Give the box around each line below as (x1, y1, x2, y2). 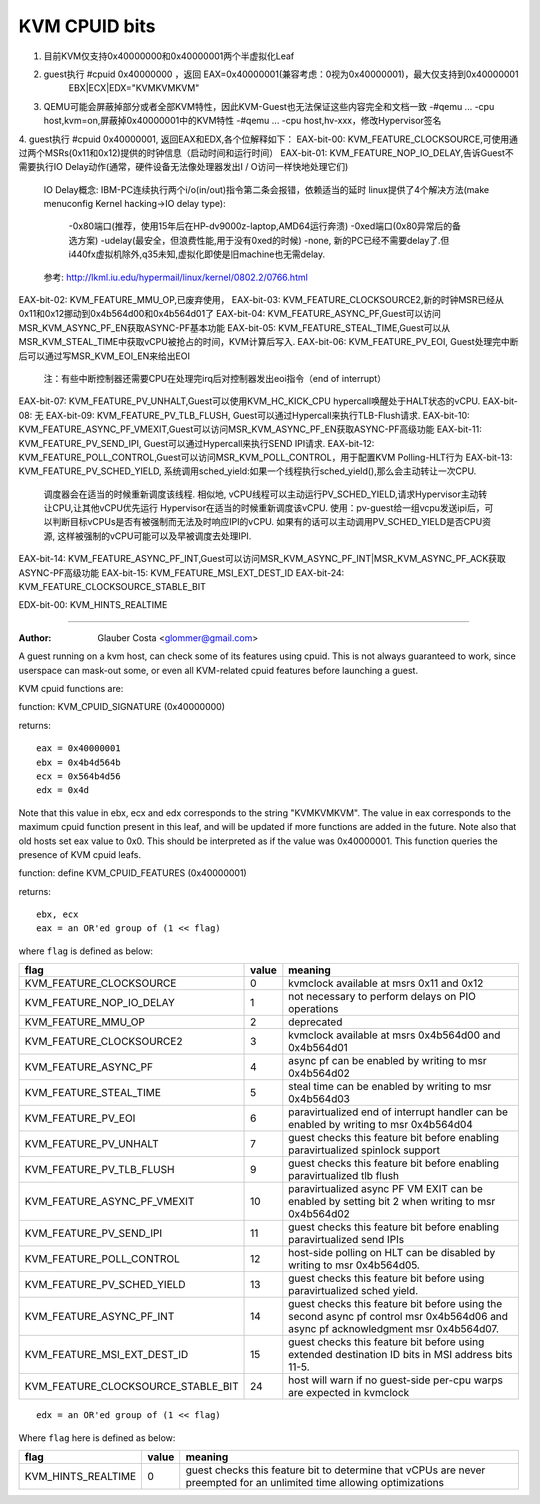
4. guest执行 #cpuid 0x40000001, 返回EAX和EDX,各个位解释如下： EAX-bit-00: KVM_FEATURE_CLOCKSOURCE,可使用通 (18, 133, 519, 145)
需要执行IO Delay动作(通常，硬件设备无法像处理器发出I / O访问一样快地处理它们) (18, 161, 349, 173)
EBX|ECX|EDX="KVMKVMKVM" (68, 82, 200, 94)
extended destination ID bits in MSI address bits (288, 1348, 513, 1362)
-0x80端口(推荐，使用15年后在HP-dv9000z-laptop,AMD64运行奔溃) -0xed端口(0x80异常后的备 (68, 220, 462, 232)
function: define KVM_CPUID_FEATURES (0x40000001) (18, 867, 247, 879)
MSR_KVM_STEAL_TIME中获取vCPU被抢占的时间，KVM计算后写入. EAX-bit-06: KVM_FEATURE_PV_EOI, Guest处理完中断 (18, 336, 519, 348)
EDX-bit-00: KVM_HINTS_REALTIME (18, 599, 168, 611)
